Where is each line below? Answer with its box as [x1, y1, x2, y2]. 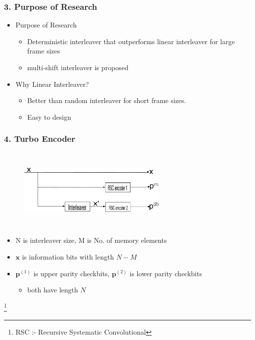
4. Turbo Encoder [4, 132, 76, 145]
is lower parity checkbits [129, 268, 202, 278]
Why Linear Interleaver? [15, 78, 89, 89]
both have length [27, 285, 78, 295]
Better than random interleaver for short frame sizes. [27, 95, 186, 105]
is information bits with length [22, 251, 114, 262]
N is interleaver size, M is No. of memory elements [15, 235, 167, 245]
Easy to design [27, 111, 71, 122]
